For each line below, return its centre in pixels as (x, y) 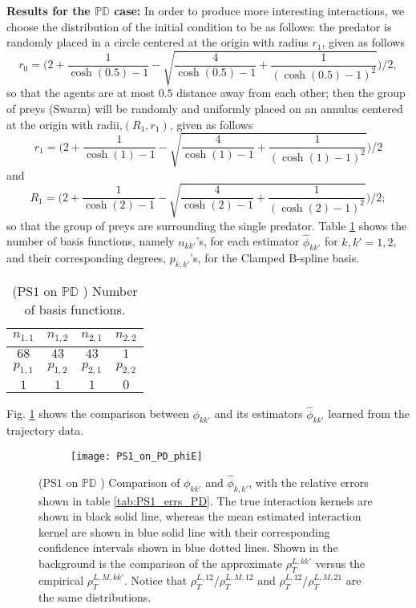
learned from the (369, 413)
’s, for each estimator (248, 241)
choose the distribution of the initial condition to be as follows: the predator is (199, 26)
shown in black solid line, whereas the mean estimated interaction (200, 516)
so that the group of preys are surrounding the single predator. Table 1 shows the (207, 225)
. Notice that (155, 580)
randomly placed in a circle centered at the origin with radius (158, 42)
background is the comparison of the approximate (161, 563)
